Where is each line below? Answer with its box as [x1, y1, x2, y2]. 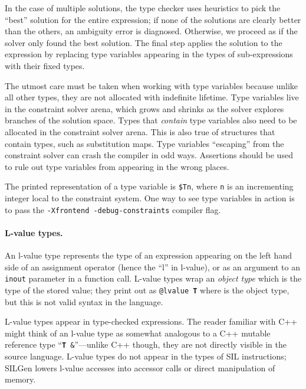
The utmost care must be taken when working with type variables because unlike [5, 79, 298, 91]
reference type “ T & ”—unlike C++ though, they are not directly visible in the [5, 338, 287, 351]
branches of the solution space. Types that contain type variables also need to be [5, 114, 297, 126]
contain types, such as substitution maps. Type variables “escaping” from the [5, 137, 284, 149]
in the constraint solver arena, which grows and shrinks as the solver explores [5, 102, 284, 115]
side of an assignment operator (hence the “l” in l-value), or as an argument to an [5, 260, 300, 273]
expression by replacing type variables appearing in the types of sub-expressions [5, 48, 293, 60]
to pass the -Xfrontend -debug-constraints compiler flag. [5, 203, 221, 215]
